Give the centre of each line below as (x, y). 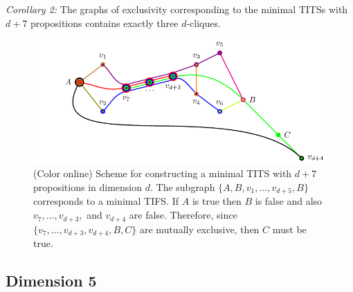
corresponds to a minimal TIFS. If (106, 201)
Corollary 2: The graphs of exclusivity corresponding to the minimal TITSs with (177, 9)
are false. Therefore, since (183, 215)
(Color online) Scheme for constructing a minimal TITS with (163, 173)
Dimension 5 (51, 280)
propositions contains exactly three (105, 22)
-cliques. (203, 22)
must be (289, 229)
